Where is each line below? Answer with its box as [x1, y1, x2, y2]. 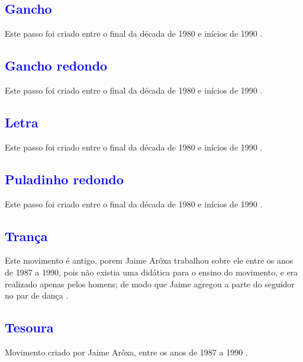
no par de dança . [5, 289, 69, 302]
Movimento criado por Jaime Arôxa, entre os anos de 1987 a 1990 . [5, 345, 248, 358]
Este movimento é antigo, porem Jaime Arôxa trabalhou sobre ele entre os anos [5, 254, 294, 267]
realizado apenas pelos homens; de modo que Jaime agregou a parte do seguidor [5, 277, 295, 290]
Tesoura [5, 318, 54, 337]
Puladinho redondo [5, 169, 124, 188]
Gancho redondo [5, 56, 108, 75]
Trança [5, 226, 48, 245]
